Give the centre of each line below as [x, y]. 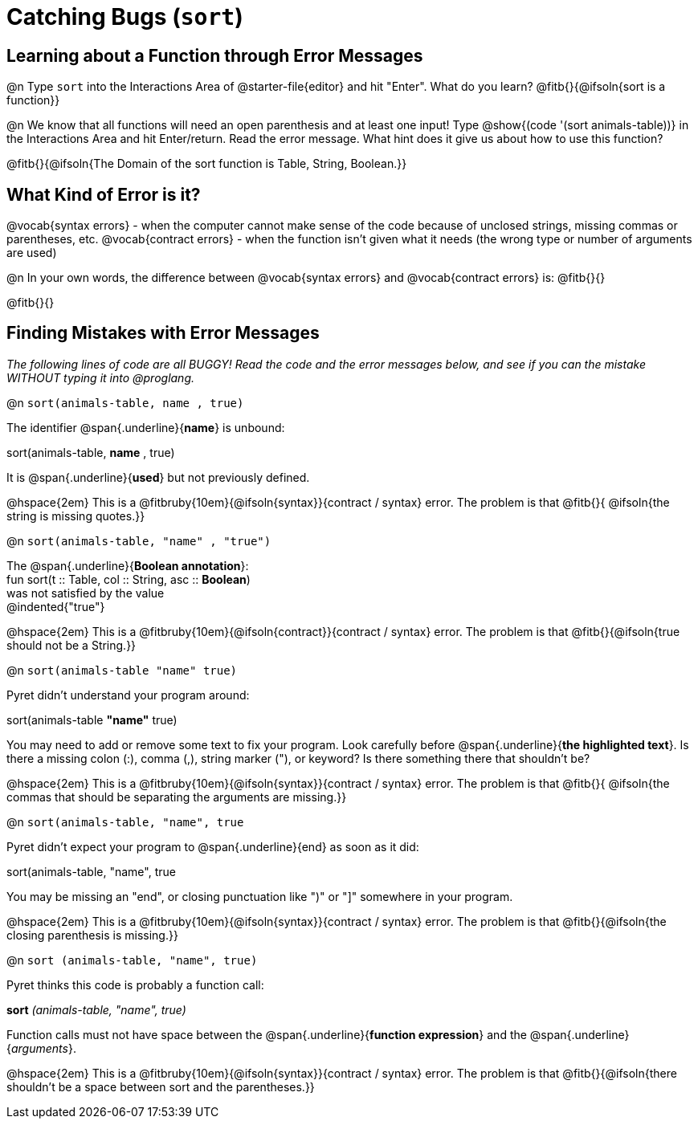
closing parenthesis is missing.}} [92, 935]
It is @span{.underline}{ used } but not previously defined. [158, 477]
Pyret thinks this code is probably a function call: [135, 984]
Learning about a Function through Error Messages [215, 55]
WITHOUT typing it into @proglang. [101, 377]
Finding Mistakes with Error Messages [163, 333]
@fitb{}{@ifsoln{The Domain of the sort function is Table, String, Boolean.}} [207, 164]
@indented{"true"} [56, 606]
